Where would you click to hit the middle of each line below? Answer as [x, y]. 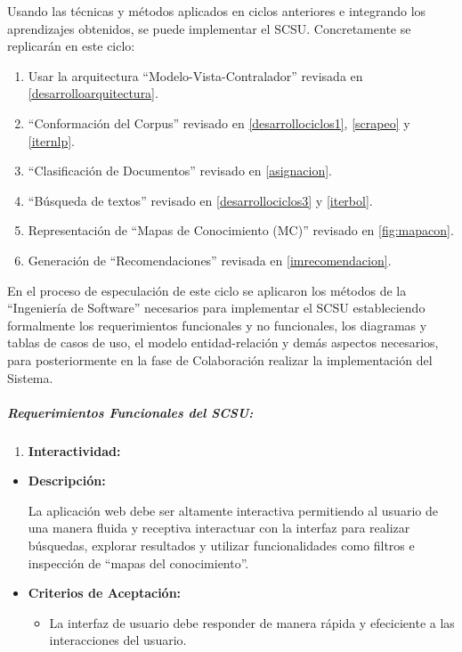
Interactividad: [74, 450]
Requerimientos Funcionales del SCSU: [130, 412]
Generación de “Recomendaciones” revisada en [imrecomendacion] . [210, 260]
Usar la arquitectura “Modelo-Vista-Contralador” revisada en [195, 75]
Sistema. [30, 377]
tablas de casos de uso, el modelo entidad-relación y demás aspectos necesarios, [223, 342]
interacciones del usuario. [118, 640]
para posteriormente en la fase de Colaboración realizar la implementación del [220, 359]
